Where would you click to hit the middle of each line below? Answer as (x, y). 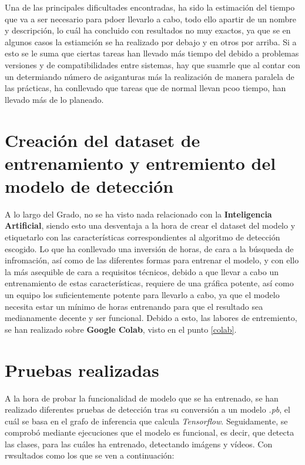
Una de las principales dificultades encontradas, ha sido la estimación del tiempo (150, 7)
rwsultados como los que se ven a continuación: (90, 455)
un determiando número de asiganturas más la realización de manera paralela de (150, 76)
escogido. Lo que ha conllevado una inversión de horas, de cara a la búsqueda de (149, 248)
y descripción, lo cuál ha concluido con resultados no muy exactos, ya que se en (148, 30)
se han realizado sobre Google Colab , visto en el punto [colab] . (121, 329)
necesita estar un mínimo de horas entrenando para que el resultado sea (134, 306)
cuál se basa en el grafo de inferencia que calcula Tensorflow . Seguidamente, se (146, 421)
